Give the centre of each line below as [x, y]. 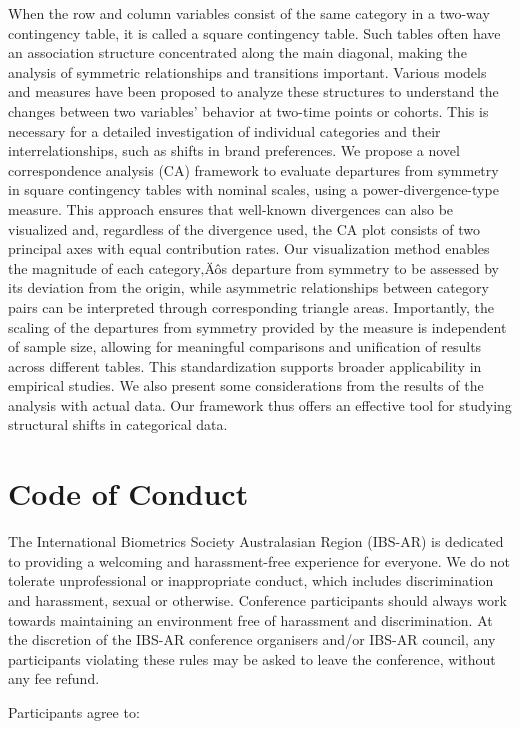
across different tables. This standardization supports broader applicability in [245, 365]
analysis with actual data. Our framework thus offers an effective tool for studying [260, 404]
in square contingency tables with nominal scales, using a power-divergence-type [253, 189]
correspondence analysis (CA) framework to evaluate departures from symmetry [253, 169]
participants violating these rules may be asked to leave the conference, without [252, 658]
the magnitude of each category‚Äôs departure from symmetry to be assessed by [253, 267]
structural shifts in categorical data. [118, 424]
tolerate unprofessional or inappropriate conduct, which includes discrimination [251, 580]
